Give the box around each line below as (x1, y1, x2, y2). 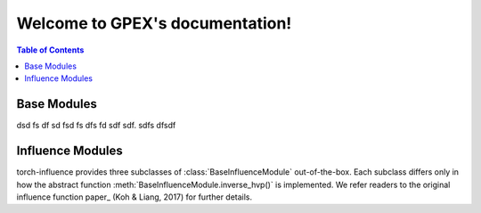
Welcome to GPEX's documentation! (16, 13, 292, 33)
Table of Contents (16, 45, 85, 55)
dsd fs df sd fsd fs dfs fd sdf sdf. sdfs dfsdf (16, 120, 176, 131)
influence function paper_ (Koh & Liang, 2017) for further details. (16, 192, 253, 202)
